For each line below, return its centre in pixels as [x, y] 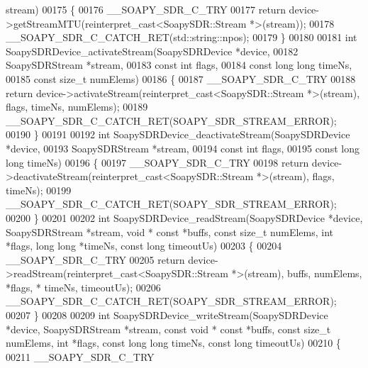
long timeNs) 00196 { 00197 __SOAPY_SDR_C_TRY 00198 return [157, 162]
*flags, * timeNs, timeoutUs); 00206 [83, 287]
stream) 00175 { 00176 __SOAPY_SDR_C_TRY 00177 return [146, 9]
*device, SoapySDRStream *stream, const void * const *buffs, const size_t [168, 329]
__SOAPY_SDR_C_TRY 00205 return [95, 259]
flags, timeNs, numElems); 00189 [77, 107]
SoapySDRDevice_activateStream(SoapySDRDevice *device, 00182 [152, 51]
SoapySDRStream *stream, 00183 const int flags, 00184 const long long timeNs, [179, 65]
